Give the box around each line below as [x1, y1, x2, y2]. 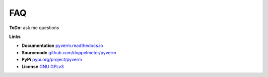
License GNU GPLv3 [21, 63, 64, 69]
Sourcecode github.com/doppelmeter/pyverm [21, 49, 116, 55]
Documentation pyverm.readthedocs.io [21, 42, 103, 49]
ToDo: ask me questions [9, 25, 59, 31]
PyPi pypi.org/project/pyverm [21, 57, 82, 63]
